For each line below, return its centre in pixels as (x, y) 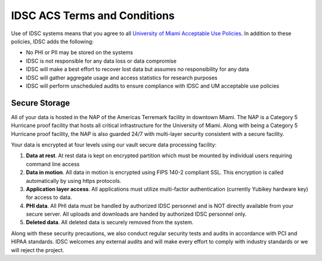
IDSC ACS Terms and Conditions (93, 15)
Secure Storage (41, 103)
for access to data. (49, 197)
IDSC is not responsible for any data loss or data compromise (101, 61)
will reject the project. (38, 250)
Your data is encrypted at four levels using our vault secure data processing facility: (114, 145)
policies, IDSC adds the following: (52, 41)
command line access (53, 164)
